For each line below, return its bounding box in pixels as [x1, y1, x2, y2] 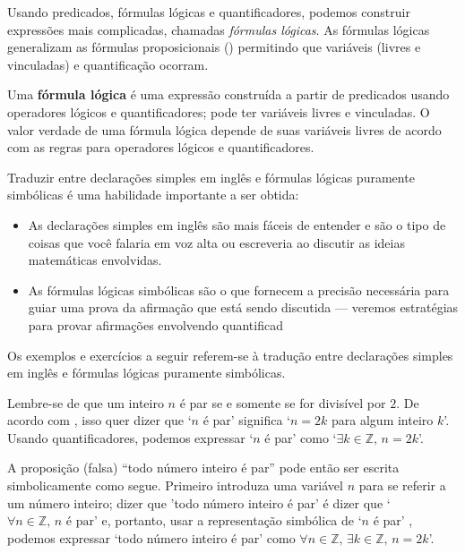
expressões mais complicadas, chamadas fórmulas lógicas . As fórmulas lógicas [7, 20, 430, 38]
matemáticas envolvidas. [28, 251, 162, 269]
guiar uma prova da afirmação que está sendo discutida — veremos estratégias [28, 298, 459, 317]
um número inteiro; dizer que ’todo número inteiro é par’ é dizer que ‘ [7, 493, 391, 512]
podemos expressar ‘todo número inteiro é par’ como [7, 528, 296, 547]
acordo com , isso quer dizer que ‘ [7, 411, 192, 430]
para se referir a [358, 476, 446, 495]
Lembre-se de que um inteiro [7, 393, 164, 412]
